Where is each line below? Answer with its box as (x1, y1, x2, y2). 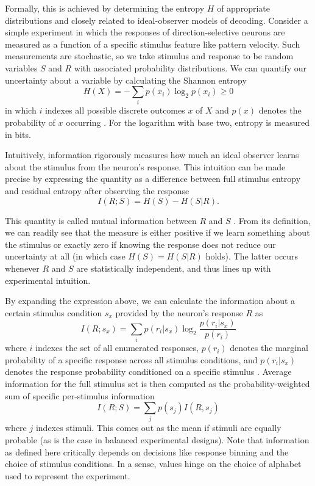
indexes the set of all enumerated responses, (35, 341, 199, 354)
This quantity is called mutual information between (5, 214, 197, 227)
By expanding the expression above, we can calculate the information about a (5, 294, 296, 307)
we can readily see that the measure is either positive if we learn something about (5, 226, 310, 239)
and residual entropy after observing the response (5, 184, 189, 197)
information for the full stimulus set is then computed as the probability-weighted (5, 377, 310, 390)
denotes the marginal (230, 341, 308, 354)
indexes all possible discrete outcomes (44, 104, 185, 117)
